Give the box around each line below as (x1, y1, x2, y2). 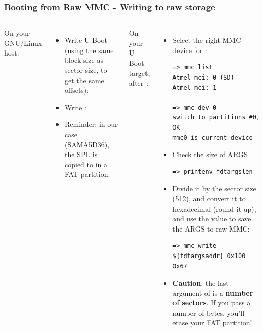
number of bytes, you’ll (172, 307, 245, 318)
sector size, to (65, 65, 107, 75)
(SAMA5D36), (65, 139, 110, 149)
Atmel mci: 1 (172, 84, 217, 91)
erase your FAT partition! (172, 317, 252, 328)
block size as (65, 55, 103, 65)
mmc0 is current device (172, 134, 253, 141)
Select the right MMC (172, 35, 241, 45)
